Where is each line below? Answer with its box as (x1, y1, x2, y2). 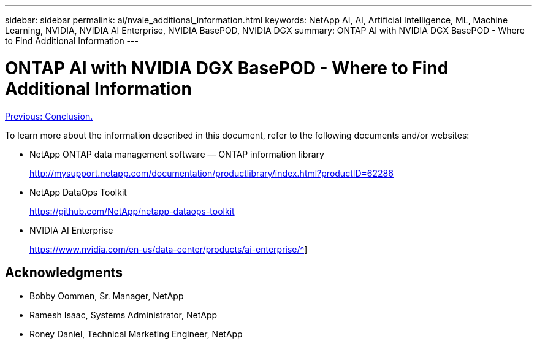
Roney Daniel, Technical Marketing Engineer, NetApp (29, 329, 243, 340)
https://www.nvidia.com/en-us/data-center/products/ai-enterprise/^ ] (29, 243, 308, 254)
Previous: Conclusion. (5, 110, 93, 121)
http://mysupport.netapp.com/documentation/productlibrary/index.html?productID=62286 (29, 167, 394, 178)
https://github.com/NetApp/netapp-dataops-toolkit (29, 205, 235, 216)
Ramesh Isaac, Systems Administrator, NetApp (29, 310, 218, 321)
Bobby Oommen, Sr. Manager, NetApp (29, 291, 184, 302)
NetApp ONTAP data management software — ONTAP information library (29, 148, 324, 159)
